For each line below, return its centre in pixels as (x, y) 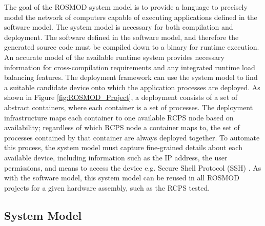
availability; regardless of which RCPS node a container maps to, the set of (122, 127)
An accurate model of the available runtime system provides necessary (114, 57)
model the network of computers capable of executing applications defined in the (131, 17)
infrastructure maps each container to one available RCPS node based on (119, 117)
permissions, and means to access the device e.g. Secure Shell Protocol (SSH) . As (133, 167)
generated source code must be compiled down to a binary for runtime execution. (132, 47)
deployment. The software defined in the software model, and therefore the (121, 37)
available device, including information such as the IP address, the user (116, 157)
